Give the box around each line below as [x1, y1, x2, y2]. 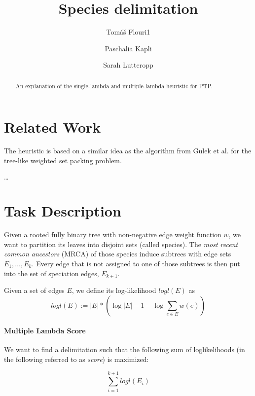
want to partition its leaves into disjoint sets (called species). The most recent [4, 239, 238, 249]
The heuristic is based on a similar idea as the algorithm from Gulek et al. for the [4, 145, 252, 156]
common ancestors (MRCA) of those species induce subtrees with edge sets [4, 249, 231, 259]
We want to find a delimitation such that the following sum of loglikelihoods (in [4, 344, 245, 355]
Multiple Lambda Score [4, 325, 86, 336]
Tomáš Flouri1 [106, 27, 150, 37]
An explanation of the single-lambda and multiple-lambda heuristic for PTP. [15, 81, 213, 90]
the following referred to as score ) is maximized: [4, 354, 149, 364]
